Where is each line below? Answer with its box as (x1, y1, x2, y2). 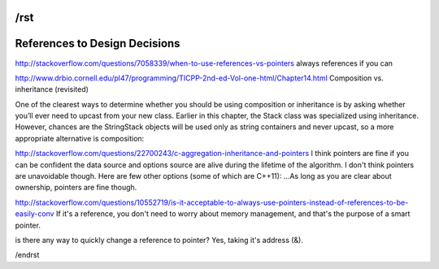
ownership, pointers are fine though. (15, 183, 137, 193)
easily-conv (15, 209, 54, 219)
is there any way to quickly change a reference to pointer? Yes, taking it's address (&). (15, 236, 304, 245)
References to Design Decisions (15, 37, 180, 50)
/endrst (15, 250, 40, 260)
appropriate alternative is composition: (15, 133, 145, 143)
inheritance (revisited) (15, 85, 89, 94)
